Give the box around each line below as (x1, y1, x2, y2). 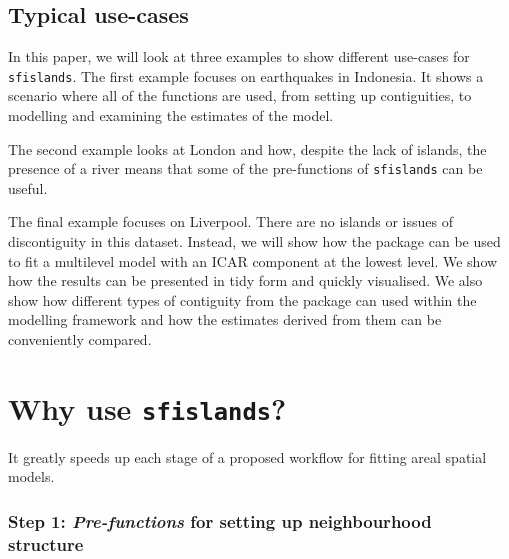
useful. (8, 177, 48, 198)
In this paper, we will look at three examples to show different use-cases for (8, 46, 470, 67)
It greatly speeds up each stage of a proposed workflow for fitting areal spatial (8, 446, 487, 467)
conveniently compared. (8, 329, 152, 350)
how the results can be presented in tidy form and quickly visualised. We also (8, 270, 483, 291)
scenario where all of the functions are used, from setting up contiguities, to (8, 85, 472, 106)
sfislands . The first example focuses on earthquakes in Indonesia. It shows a (8, 65, 484, 86)
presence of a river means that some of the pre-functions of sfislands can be (8, 158, 483, 179)
